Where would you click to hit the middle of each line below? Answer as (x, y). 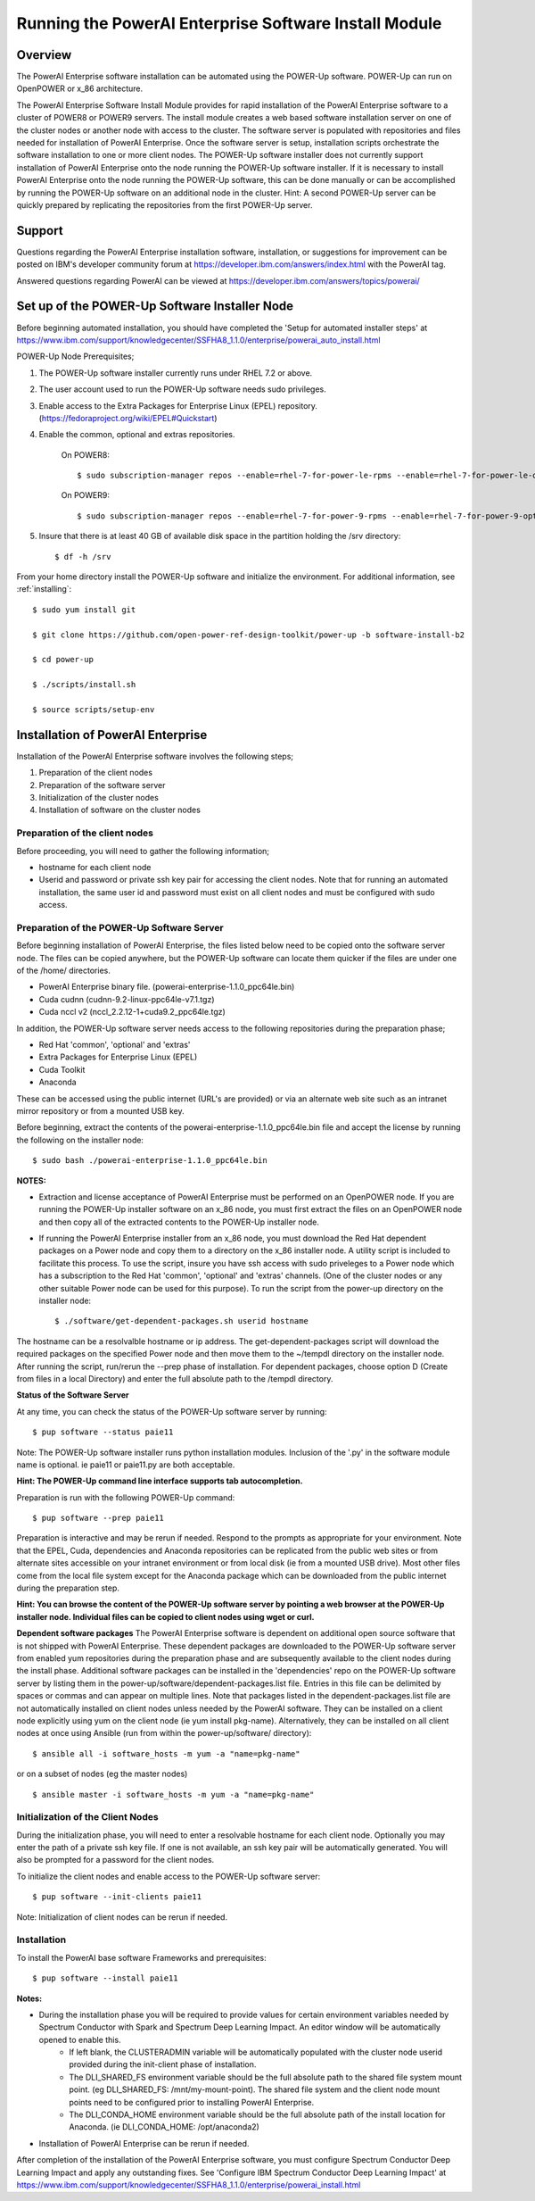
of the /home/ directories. (63, 971)
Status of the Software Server (73, 1395)
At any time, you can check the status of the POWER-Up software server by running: (172, 1411)
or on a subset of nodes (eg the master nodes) (102, 1774)
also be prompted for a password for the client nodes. (115, 1860)
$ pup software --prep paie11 (99, 1518)
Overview (44, 55)
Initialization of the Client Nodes (88, 1817)
